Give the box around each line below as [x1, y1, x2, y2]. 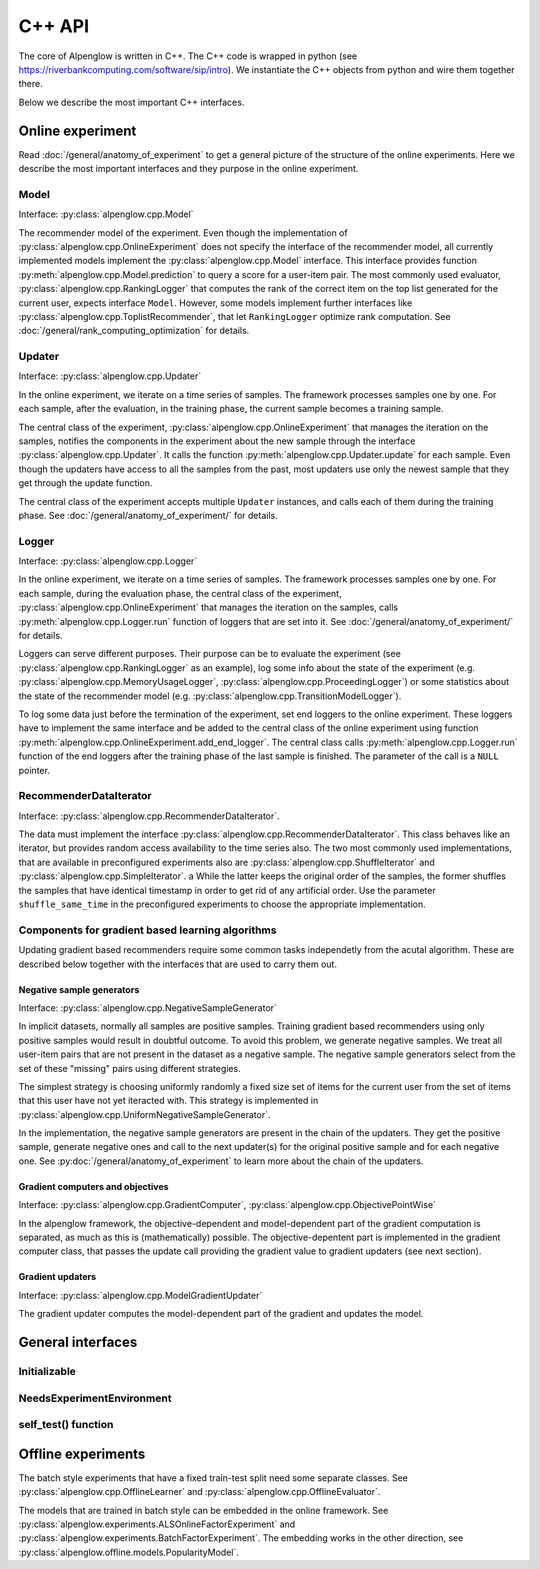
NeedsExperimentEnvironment [18, 1391, 172, 1405]
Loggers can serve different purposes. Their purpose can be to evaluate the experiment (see [18, 648, 402, 660]
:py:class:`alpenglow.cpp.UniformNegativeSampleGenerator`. [18, 1108, 271, 1120]
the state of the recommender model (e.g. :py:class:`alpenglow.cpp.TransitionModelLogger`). [18, 690, 402, 702]
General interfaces [18, 1334, 138, 1351]
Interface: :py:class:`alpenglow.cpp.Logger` [18, 555, 198, 567]
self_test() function [18, 1418, 114, 1432]
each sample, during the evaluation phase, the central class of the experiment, [18, 587, 342, 599]
